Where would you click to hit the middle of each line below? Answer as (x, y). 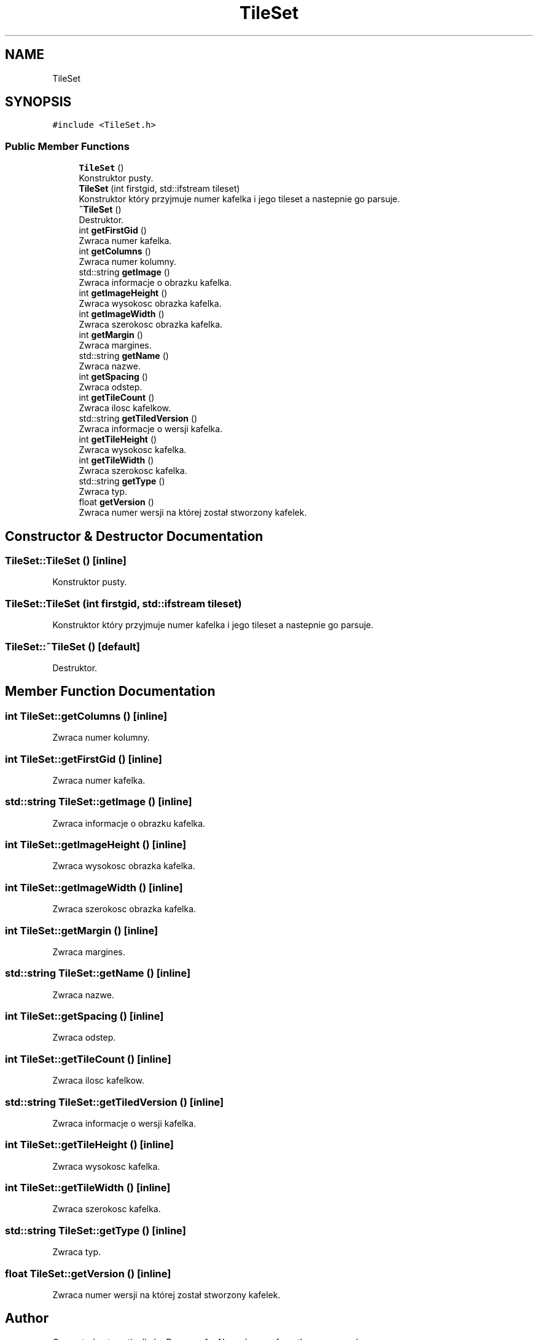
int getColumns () (115, 251)
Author (27, 1318)
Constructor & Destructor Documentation (134, 536)
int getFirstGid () (113, 231)
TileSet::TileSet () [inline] (66, 561)
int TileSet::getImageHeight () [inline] (96, 845)
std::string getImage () (124, 272)
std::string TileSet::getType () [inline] (96, 1230)
